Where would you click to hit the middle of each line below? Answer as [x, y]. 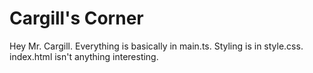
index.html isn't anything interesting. [84, 56]
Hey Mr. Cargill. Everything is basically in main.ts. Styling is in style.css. [156, 46]
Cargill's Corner [76, 18]
